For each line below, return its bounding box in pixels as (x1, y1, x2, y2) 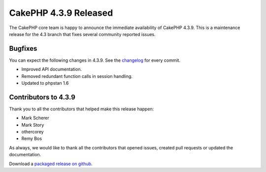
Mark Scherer (21, 115, 49, 121)
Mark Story (21, 122, 44, 128)
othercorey (21, 129, 44, 135)
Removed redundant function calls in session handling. (21, 73, 133, 79)
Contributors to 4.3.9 (9, 93, 76, 101)
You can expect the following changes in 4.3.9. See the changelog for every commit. (9, 57, 181, 63)
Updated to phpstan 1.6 (21, 80, 69, 86)
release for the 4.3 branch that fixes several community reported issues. (9, 31, 156, 37)
